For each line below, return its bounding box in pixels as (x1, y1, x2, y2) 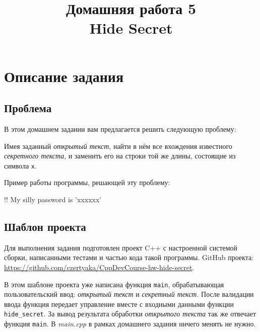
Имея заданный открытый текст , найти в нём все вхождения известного (4, 140, 232, 151)
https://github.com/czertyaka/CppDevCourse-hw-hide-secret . (4, 262, 194, 272)
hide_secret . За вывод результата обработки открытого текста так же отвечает (4, 308, 256, 319)
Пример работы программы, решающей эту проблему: (4, 177, 170, 188)
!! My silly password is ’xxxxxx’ (4, 194, 102, 204)
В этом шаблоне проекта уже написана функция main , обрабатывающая (4, 279, 224, 289)
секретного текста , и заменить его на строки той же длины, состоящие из (4, 150, 236, 161)
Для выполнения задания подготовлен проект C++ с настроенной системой (4, 242, 238, 253)
